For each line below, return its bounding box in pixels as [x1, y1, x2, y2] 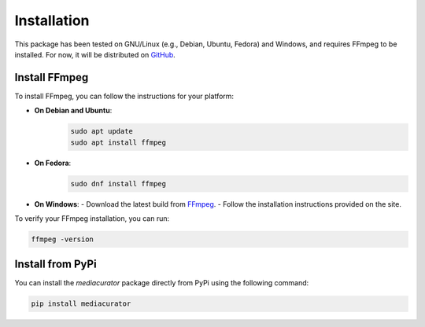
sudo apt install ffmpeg [70, 138, 167, 147]
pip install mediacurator [31, 299, 131, 308]
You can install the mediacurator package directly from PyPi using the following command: [14, 278, 309, 288]
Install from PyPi [14, 258, 98, 271]
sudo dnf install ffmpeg [70, 179, 167, 188]
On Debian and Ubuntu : [34, 106, 113, 116]
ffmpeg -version [31, 234, 94, 244]
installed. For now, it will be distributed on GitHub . [14, 50, 176, 59]
